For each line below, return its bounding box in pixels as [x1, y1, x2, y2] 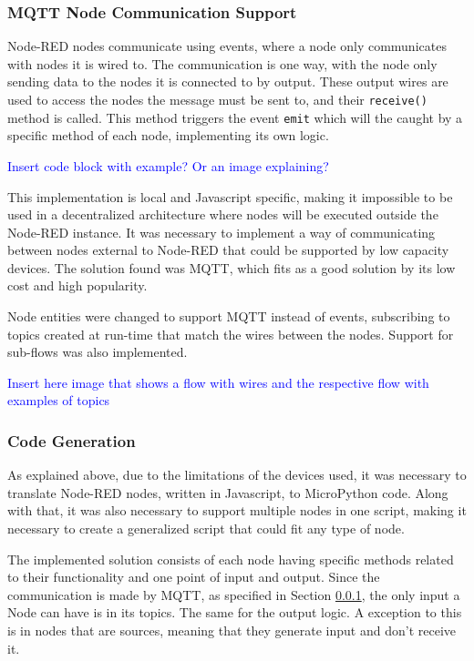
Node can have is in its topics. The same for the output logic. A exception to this [7, 603, 462, 622]
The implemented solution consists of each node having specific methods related [7, 549, 454, 568]
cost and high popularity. [7, 276, 148, 295]
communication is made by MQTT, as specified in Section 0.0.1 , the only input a [7, 585, 460, 604]
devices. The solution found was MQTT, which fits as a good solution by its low [7, 258, 456, 277]
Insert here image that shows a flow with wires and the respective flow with [7, 372, 429, 392]
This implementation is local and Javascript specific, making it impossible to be [7, 187, 453, 206]
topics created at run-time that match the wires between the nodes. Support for [7, 324, 454, 343]
